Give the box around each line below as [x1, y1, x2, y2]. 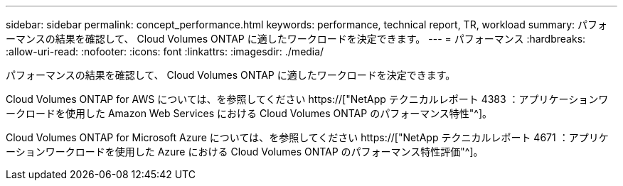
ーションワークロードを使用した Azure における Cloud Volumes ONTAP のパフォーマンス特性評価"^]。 [6, 146, 484, 158]
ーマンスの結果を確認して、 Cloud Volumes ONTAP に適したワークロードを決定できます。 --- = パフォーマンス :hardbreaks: [6, 33, 586, 45]
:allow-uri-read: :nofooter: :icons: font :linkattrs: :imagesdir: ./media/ [6, 45, 324, 58]
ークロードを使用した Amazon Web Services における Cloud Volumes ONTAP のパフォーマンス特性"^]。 [6, 107, 493, 119]
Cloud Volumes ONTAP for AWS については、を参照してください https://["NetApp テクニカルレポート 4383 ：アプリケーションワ [6, 93, 609, 105]
